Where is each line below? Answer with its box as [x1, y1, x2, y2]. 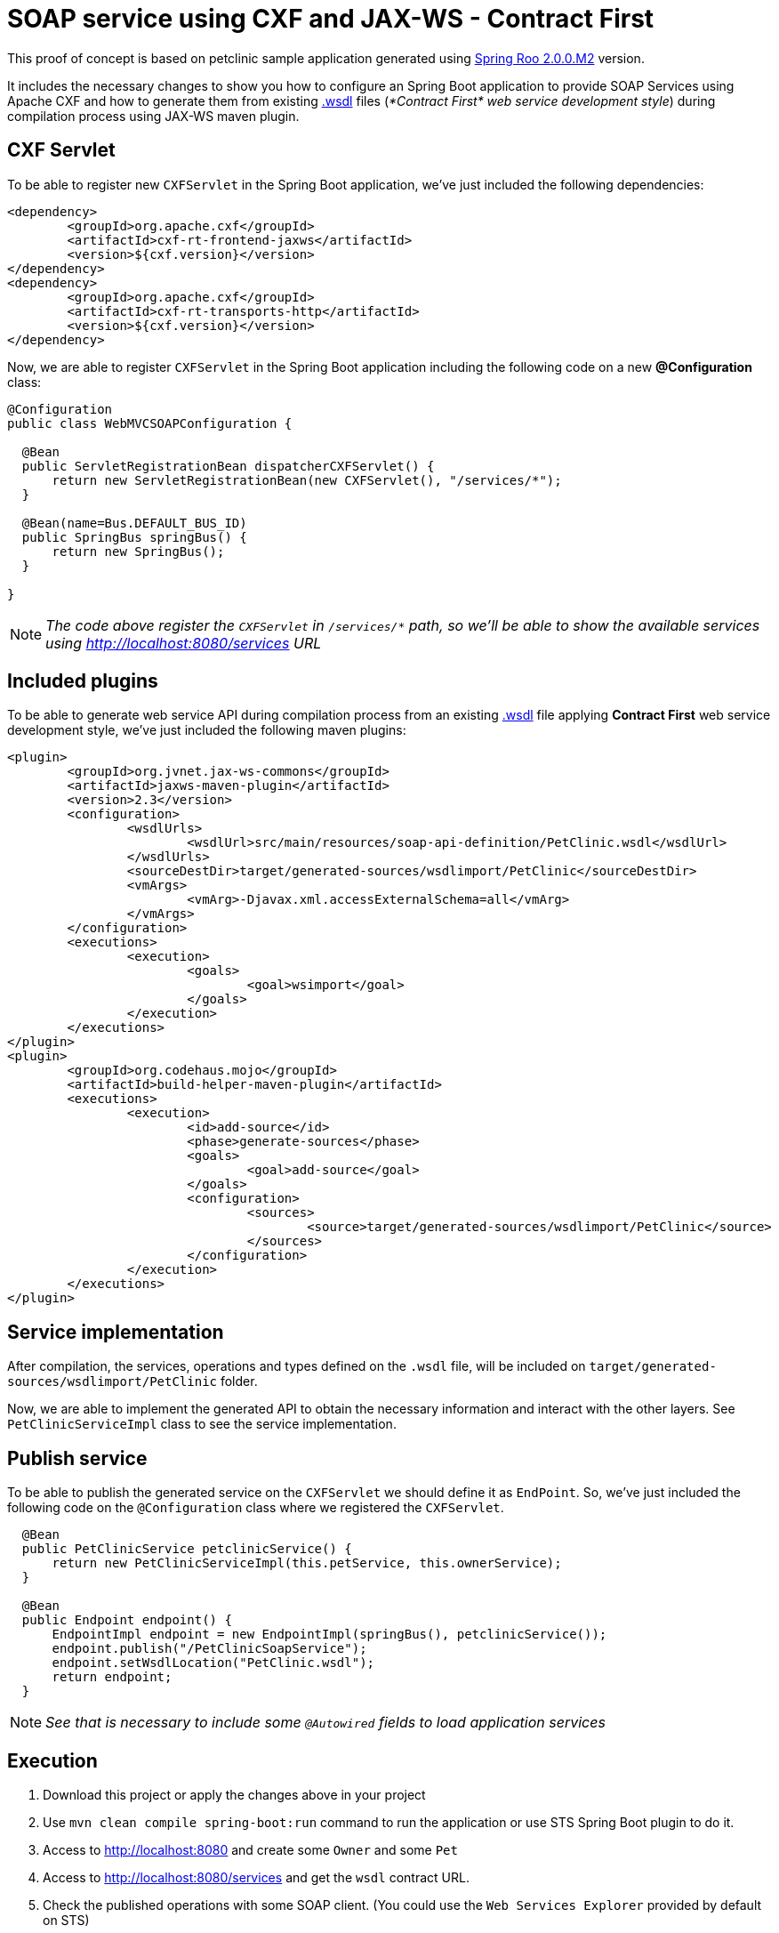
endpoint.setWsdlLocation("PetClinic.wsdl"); [52, 1655, 375, 1671]
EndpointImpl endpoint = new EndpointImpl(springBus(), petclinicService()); [52, 1627, 607, 1642]
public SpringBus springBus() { [21, 529, 247, 544]
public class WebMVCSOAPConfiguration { [7, 415, 293, 431]
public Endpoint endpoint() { [21, 1613, 232, 1628]
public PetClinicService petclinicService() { [21, 1542, 352, 1557]
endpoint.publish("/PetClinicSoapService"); [52, 1641, 367, 1656]
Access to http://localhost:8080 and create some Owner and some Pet [43, 1841, 458, 1857]
